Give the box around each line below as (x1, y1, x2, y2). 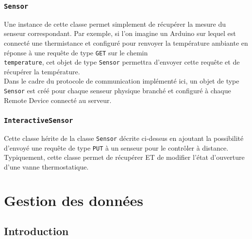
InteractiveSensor (4, 117, 73, 125)
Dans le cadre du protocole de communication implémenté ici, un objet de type (4, 76, 239, 86)
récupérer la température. (4, 66, 80, 76)
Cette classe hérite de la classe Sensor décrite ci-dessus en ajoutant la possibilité (4, 133, 244, 143)
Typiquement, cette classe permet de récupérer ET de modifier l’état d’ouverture (4, 152, 245, 162)
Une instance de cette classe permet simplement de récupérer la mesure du (4, 18, 226, 29)
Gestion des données (4, 190, 144, 210)
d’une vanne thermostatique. (4, 162, 89, 171)
